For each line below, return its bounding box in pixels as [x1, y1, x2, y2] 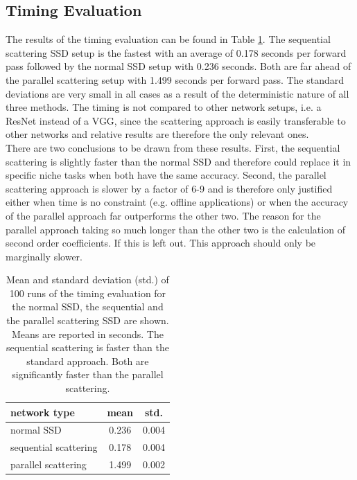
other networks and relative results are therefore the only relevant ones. [6, 127, 309, 141]
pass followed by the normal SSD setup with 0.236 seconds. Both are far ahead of [6, 59, 351, 73]
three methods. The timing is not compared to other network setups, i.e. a [6, 100, 322, 114]
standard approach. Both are [26, 353, 149, 368]
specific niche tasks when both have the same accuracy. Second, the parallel [6, 168, 326, 182]
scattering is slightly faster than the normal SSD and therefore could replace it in [6, 154, 351, 168]
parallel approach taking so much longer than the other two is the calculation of [6, 222, 345, 236]
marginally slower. [6, 249, 82, 263]
